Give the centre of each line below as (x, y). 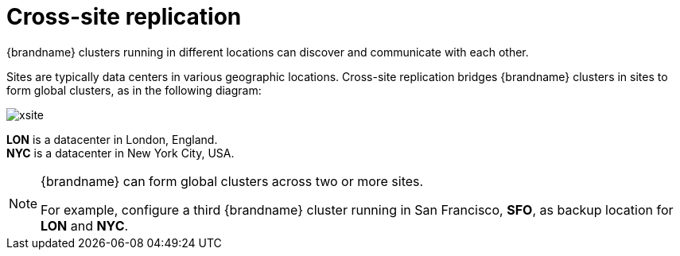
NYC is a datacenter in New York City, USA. (120, 153)
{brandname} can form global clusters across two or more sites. (232, 181)
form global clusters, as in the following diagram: (134, 90)
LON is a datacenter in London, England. (112, 139)
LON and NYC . (85, 225)
